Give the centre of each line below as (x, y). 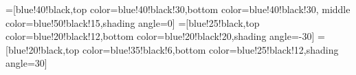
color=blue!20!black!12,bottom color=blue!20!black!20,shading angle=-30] (160, 36)
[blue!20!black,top (43, 49)
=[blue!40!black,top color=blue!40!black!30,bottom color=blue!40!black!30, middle (178, 9)
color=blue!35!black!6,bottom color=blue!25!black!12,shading (211, 49)
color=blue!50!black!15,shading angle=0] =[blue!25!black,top (133, 22)
